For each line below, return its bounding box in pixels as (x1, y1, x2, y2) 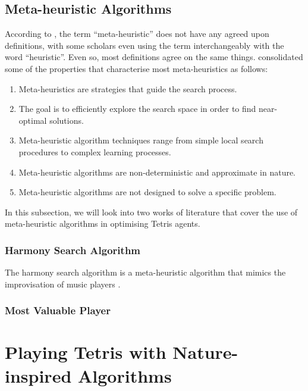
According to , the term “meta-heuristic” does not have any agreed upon (5, 27, 269, 40)
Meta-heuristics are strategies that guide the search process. (18, 82, 237, 95)
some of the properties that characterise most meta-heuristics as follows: (5, 62, 268, 74)
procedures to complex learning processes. (18, 145, 171, 158)
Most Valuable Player (5, 303, 111, 318)
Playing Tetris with (5, 340, 166, 364)
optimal (18, 114, 47, 126)
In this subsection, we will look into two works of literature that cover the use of (5, 205, 298, 218)
